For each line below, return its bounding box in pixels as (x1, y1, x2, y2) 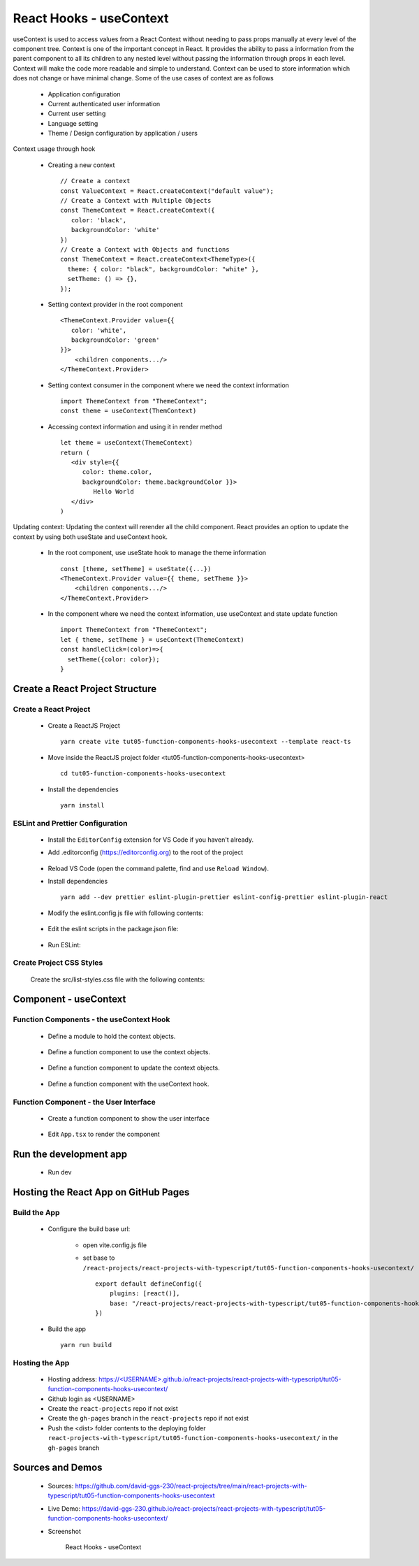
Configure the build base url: (47, 1225, 131, 1233)
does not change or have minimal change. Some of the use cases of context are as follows (13, 74, 274, 82)
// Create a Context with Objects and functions (60, 245, 230, 253)
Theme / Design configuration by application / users (47, 129, 198, 138)
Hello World (93, 488, 134, 496)
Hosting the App (13, 1358, 70, 1367)
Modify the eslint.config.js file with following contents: (47, 909, 204, 917)
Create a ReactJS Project (47, 721, 120, 730)
